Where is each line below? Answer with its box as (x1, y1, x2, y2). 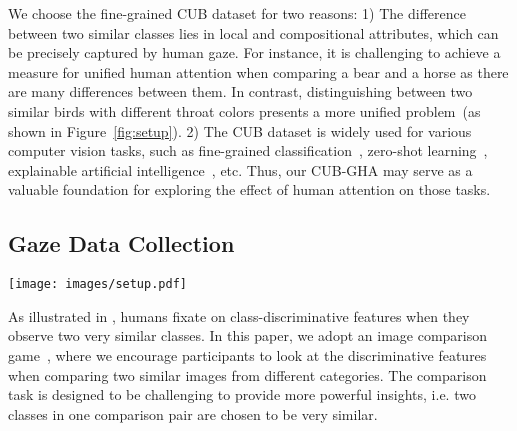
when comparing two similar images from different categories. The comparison (8, 364, 487, 385)
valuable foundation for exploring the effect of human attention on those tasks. (8, 179, 491, 200)
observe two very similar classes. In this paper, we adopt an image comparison (8, 325, 488, 346)
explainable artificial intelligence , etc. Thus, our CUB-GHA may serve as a (8, 159, 473, 180)
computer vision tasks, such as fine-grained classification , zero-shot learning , (8, 140, 488, 161)
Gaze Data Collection (8, 228, 235, 259)
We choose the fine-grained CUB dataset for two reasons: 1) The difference (8, 3, 466, 23)
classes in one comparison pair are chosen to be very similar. (8, 403, 378, 424)
